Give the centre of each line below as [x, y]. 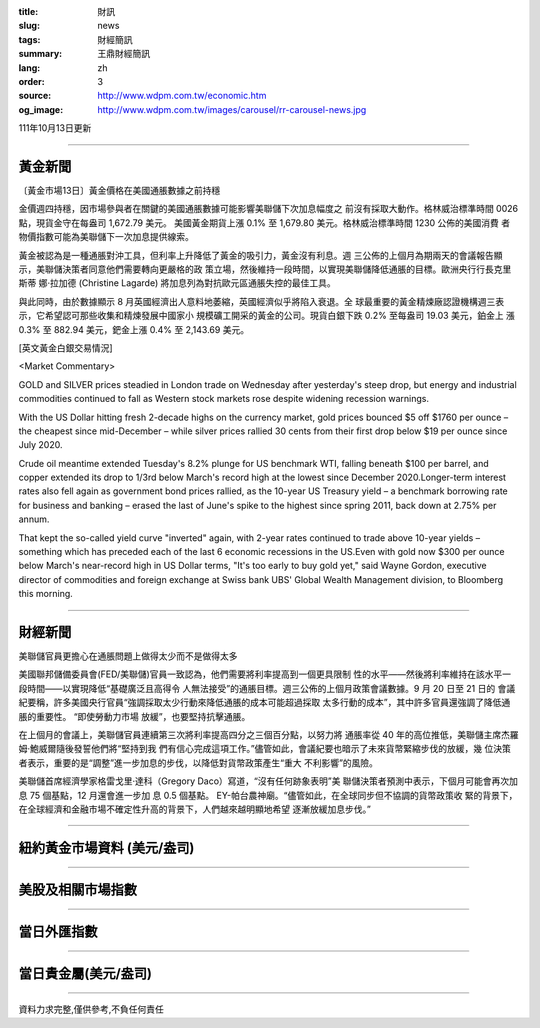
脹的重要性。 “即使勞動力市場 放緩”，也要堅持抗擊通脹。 [134, 716]
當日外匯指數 [58, 931]
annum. [34, 519]
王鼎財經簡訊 [123, 54]
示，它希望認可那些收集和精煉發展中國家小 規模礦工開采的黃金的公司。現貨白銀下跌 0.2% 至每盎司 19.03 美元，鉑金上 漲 [266, 316]
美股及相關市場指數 [77, 889]
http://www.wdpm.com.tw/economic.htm [182, 96]
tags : [29, 39]
